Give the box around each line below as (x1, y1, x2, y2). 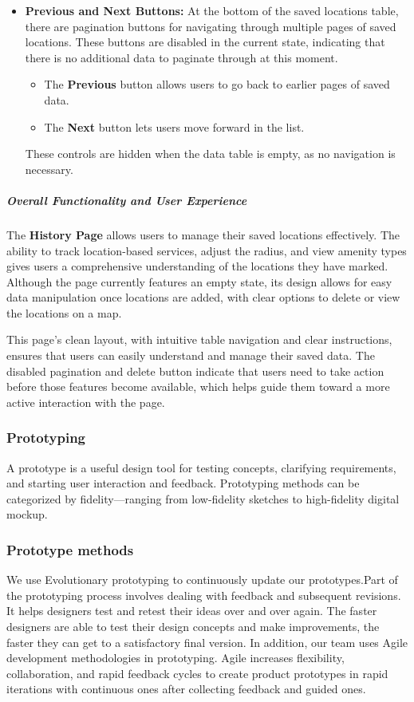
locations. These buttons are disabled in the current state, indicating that (25, 34, 385, 50)
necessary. (25, 160, 73, 177)
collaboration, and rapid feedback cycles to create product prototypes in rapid (6, 665, 388, 681)
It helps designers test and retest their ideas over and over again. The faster (6, 602, 377, 619)
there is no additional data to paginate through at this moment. (25, 49, 338, 65)
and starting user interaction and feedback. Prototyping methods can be (6, 475, 360, 491)
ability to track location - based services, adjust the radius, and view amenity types (6, 242, 407, 258)
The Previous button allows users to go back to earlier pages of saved (44, 76, 390, 93)
